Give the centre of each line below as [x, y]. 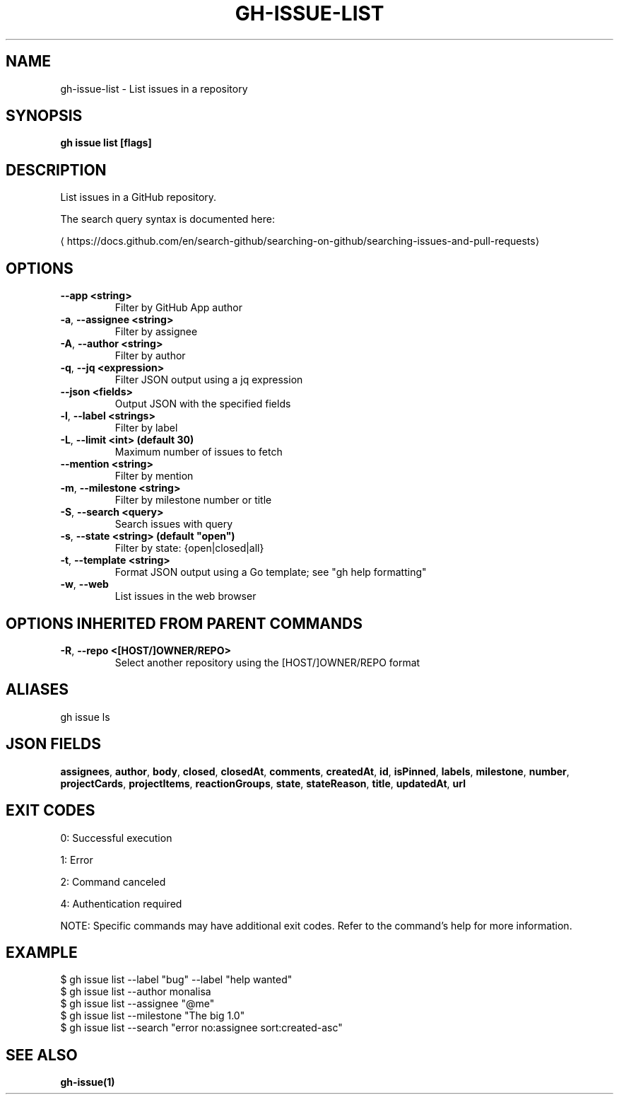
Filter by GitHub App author [178, 308]
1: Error [77, 859]
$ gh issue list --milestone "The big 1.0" [153, 1016]
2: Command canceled [113, 881]
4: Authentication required [121, 903]
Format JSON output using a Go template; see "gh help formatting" [271, 572]
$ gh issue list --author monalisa [136, 992]
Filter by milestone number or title [193, 500]
